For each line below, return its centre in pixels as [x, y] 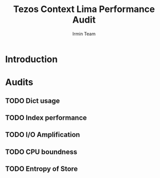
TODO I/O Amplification [42, 135]
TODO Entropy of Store [41, 169]
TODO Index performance [46, 118]
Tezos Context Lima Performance [84, 9]
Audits [19, 82]
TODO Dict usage [32, 101]
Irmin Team [84, 34]
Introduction [31, 59]
